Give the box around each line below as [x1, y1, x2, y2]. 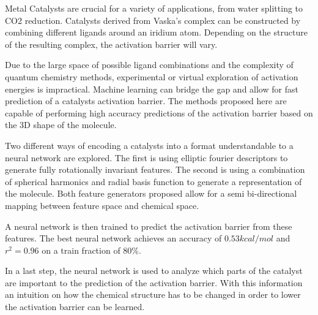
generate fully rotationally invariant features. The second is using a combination [5, 163, 305, 176]
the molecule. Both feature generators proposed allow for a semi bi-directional [5, 187, 297, 200]
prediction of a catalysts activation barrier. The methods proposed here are [5, 94, 287, 107]
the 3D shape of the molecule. [5, 118, 117, 131]
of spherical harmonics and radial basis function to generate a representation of [5, 175, 302, 188]
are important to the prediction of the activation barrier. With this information [5, 276, 303, 289]
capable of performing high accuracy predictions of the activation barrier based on [5, 106, 313, 119]
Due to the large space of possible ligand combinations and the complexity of [5, 58, 294, 71]
